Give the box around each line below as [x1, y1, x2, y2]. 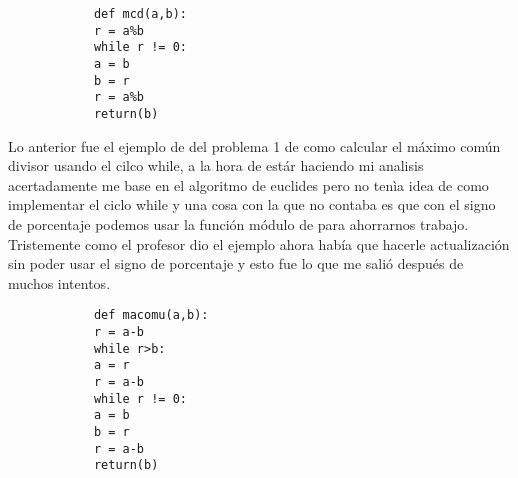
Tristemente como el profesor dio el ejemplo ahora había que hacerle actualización [8, 233, 510, 254]
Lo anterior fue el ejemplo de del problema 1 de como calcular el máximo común [8, 135, 501, 156]
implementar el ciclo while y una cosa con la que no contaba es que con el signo [8, 194, 496, 215]
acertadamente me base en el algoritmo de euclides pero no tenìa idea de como [8, 174, 489, 195]
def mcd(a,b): [93, 7, 187, 21]
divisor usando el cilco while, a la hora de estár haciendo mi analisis [8, 155, 424, 176]
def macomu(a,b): [93, 308, 209, 323]
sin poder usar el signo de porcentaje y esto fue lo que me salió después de [8, 253, 464, 274]
